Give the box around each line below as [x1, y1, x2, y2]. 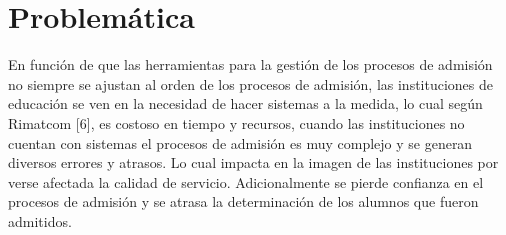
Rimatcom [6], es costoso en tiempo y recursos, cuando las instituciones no [8, 112, 465, 133]
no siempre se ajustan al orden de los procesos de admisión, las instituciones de [8, 73, 494, 94]
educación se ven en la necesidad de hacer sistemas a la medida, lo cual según [8, 93, 483, 114]
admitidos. [8, 210, 72, 231]
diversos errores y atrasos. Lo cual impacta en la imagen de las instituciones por [8, 152, 499, 173]
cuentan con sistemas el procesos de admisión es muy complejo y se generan [8, 132, 473, 153]
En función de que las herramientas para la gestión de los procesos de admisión [8, 54, 493, 75]
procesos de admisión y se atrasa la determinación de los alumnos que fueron [8, 191, 479, 212]
